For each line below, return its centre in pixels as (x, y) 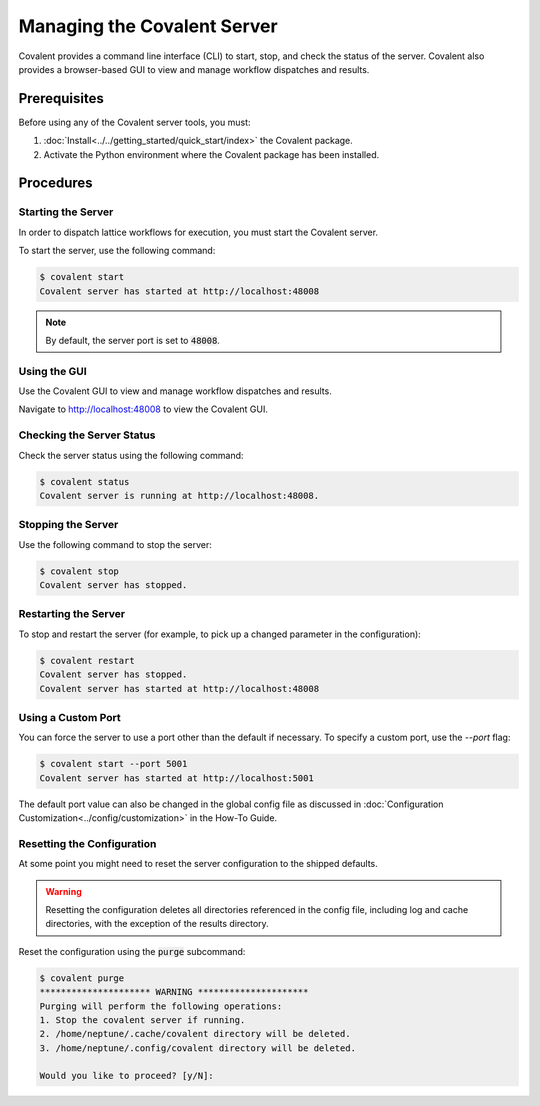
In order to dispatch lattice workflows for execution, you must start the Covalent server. (198, 232)
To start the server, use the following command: (117, 251)
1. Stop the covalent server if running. (142, 1019)
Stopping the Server (68, 525)
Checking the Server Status (87, 435)
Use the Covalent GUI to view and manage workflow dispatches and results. (175, 391)
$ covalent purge (82, 978)
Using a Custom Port (69, 717)
